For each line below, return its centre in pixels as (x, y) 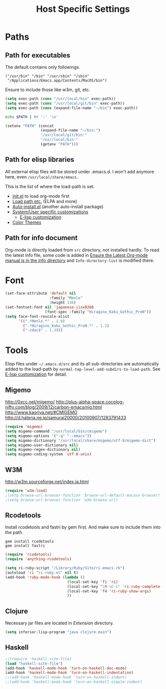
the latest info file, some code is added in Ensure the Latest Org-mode (77, 255)
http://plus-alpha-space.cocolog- (90, 402)
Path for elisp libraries (40, 160)
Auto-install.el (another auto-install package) (58, 206)
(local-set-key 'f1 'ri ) (93, 582)
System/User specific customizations (50, 212)
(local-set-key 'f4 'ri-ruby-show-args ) (109, 591)
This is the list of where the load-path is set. (50, 186)
